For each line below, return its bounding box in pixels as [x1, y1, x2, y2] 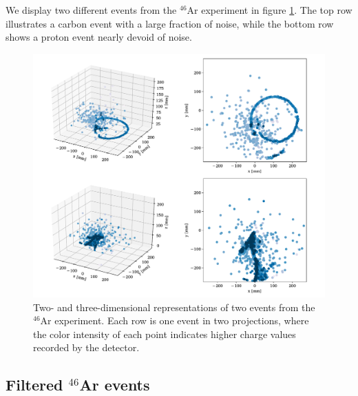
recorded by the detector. [33, 340, 140, 355]
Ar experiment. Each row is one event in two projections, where [40, 313, 309, 328]
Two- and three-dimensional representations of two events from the [33, 299, 315, 314]
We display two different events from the [6, 3, 177, 17]
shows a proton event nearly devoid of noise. [6, 30, 192, 44]
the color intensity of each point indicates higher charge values [33, 326, 296, 341]
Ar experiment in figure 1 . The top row [187, 3, 352, 17]
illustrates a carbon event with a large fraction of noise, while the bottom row [6, 16, 334, 30]
